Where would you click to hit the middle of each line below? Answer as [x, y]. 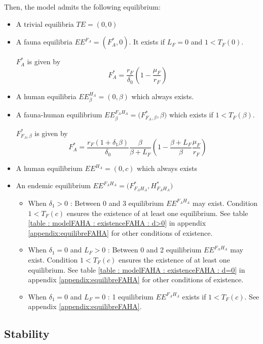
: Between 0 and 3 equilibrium [117, 203]
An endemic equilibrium [53, 185]
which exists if [191, 115]
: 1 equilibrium [130, 296]
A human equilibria [46, 96]
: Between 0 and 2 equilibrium [155, 250]
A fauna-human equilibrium [59, 115]
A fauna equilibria [44, 42]
